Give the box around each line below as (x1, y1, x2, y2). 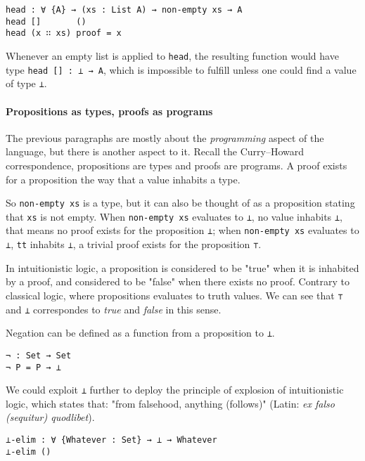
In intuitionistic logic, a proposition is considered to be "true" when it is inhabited (6, 260, 359, 275)
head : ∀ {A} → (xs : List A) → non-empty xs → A (6, 5, 243, 15)
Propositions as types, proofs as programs (6, 103, 213, 118)
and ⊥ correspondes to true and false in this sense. (6, 301, 222, 316)
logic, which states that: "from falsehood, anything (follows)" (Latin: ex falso (6, 396, 335, 410)
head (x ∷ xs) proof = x (6, 28, 122, 39)
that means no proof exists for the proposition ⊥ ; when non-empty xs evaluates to (6, 223, 359, 238)
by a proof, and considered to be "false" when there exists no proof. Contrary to (6, 274, 350, 289)
